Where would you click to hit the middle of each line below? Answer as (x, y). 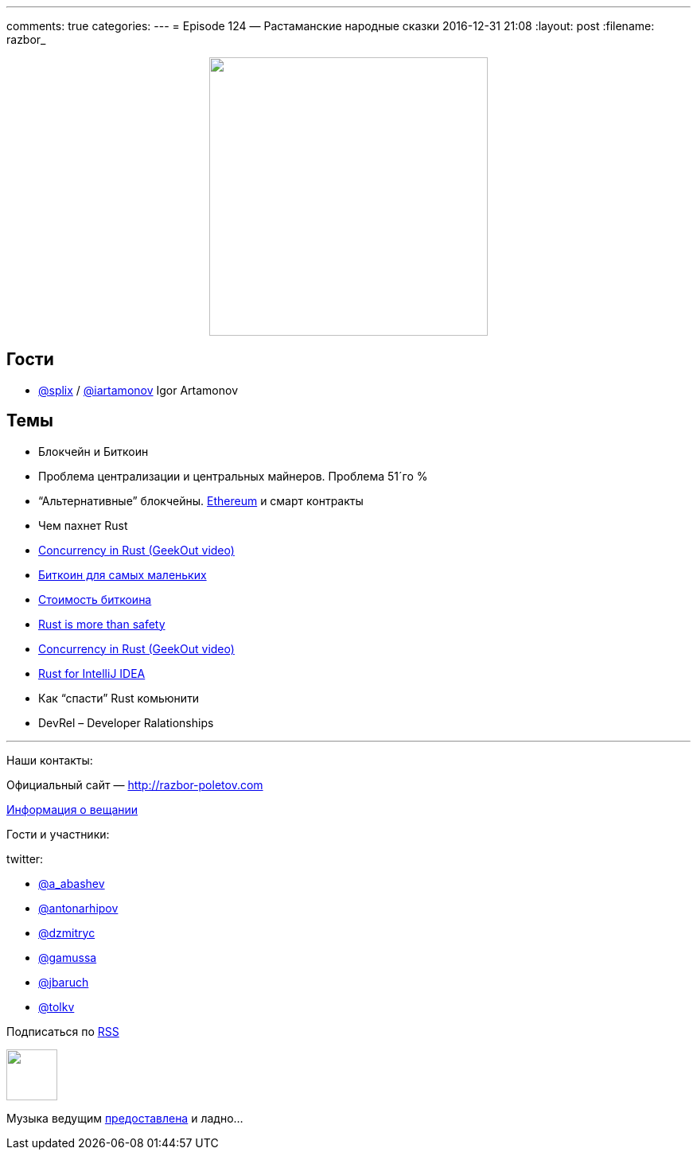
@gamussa (68, 957)
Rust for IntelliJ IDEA (92, 673)
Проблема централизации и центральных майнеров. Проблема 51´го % (233, 476)
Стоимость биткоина (95, 599)
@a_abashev (72, 883)
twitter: (25, 858)
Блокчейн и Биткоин (93, 451)
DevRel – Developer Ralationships (126, 722)
